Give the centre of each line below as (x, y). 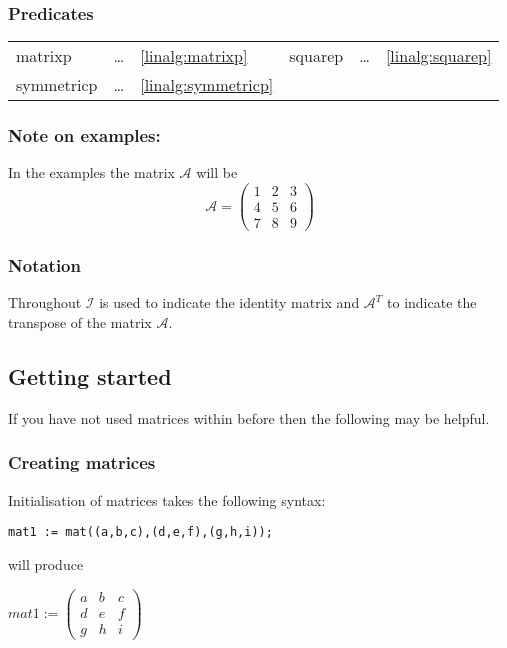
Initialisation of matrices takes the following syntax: (167, 499)
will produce (46, 563)
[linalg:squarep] (438, 56)
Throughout (45, 302)
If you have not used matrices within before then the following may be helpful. (249, 417)
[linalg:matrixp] (194, 56)
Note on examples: (84, 135)
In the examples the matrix (91, 172)
